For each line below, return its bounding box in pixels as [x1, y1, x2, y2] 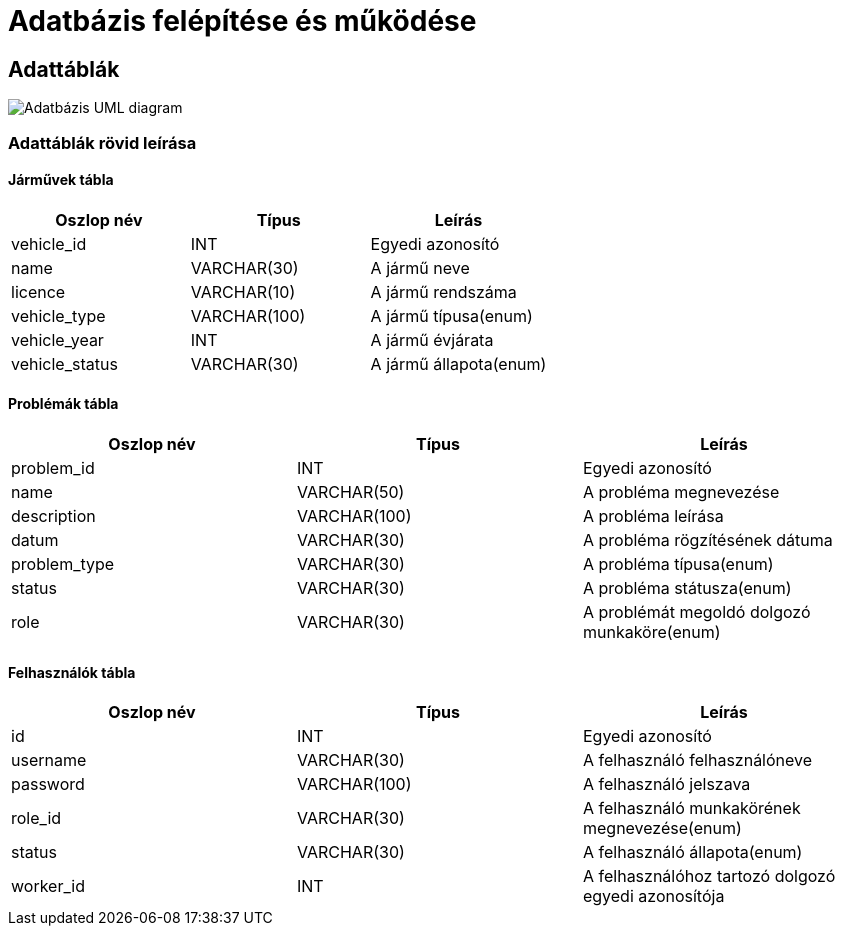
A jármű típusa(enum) [370, 305, 533, 326]
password [11, 774, 85, 795]
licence [11, 281, 66, 302]
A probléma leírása [582, 505, 724, 526]
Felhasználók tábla [8, 663, 136, 681]
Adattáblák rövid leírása [8, 132, 197, 153]
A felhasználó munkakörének [582, 798, 801, 819]
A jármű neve [370, 257, 470, 278]
